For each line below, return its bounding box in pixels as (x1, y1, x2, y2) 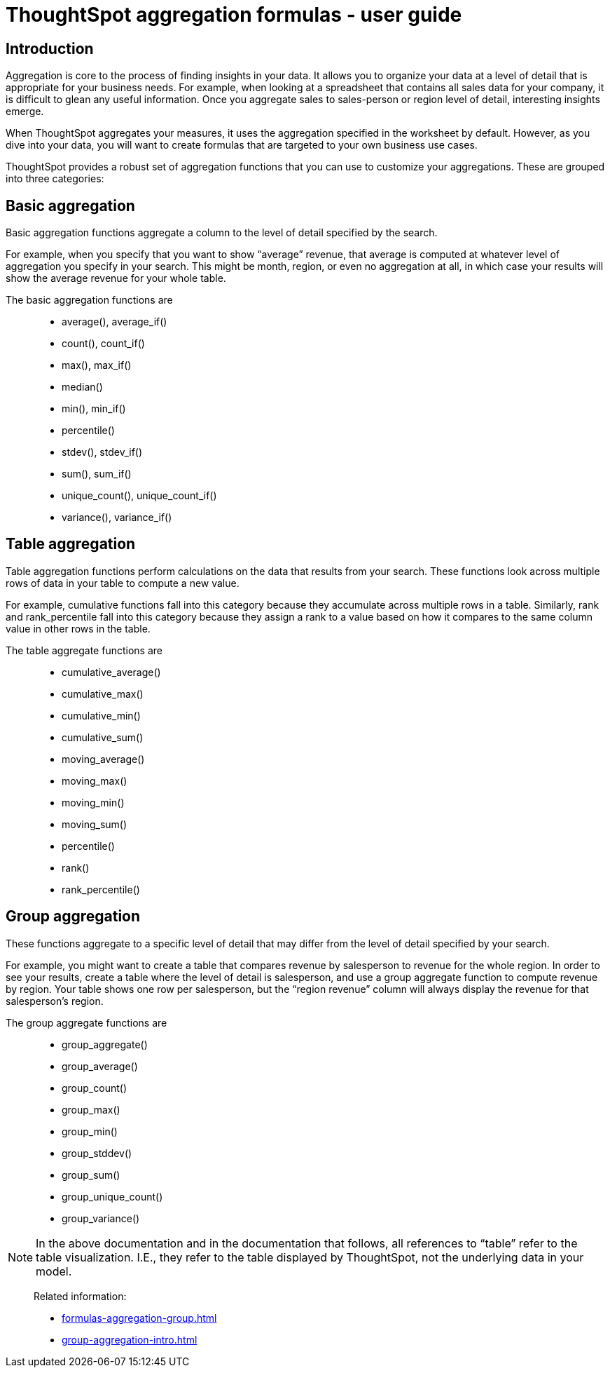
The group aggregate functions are (6, 1016, 167, 1029)
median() (62, 381, 103, 393)
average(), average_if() (62, 316, 167, 328)
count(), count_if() (62, 337, 145, 350)
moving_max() (62, 774, 127, 787)
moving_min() (62, 796, 125, 809)
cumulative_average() (62, 665, 161, 678)
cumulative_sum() (62, 731, 144, 743)
